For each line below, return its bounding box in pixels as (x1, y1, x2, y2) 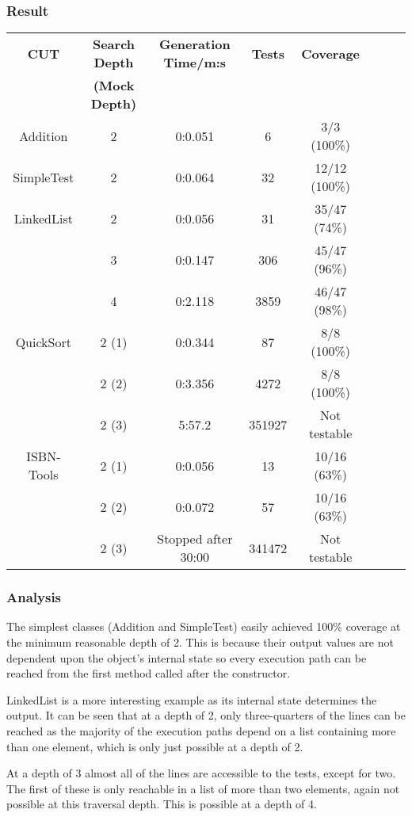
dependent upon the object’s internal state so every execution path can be (6, 649, 367, 666)
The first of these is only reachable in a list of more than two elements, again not (6, 780, 400, 796)
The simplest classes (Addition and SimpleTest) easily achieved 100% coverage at (6, 618, 401, 635)
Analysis (6, 587, 62, 607)
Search (92, 35, 135, 54)
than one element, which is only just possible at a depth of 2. (6, 738, 303, 754)
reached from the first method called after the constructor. (6, 665, 291, 681)
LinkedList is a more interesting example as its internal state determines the (6, 691, 377, 708)
